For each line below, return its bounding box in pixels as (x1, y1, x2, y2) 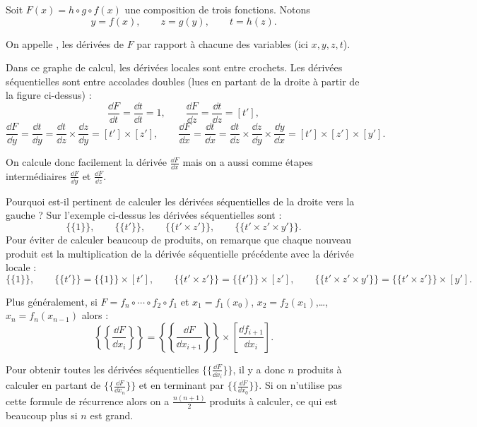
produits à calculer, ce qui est (209, 393, 338, 408)
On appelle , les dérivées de (6, 36, 124, 51)
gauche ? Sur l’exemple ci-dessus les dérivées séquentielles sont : (6, 208, 282, 222)
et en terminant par (139, 378, 225, 392)
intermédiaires (6, 168, 67, 183)
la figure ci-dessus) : (6, 88, 92, 102)
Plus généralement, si (6, 294, 98, 308)
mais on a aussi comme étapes (182, 155, 313, 169)
